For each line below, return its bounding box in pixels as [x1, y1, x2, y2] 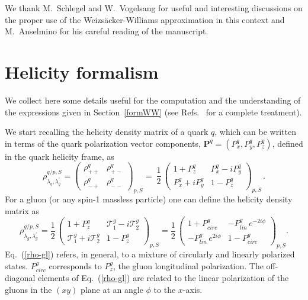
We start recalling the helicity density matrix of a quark [5, 125, 208, 138]
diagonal [5, 272, 36, 284]
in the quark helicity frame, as [5, 150, 114, 162]
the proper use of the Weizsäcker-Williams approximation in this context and [5, 13, 285, 25]
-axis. [182, 283, 203, 295]
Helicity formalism [5, 59, 159, 83]
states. [5, 259, 28, 272]
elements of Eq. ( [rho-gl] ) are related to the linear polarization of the [38, 272, 289, 284]
